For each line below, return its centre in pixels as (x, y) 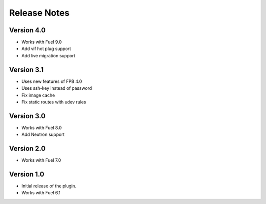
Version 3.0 (27, 116)
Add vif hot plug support (46, 49)
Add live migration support (49, 55)
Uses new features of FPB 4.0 (52, 81)
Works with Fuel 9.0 (42, 42)
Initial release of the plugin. (49, 186)
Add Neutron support (43, 134)
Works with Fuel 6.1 (41, 193)
